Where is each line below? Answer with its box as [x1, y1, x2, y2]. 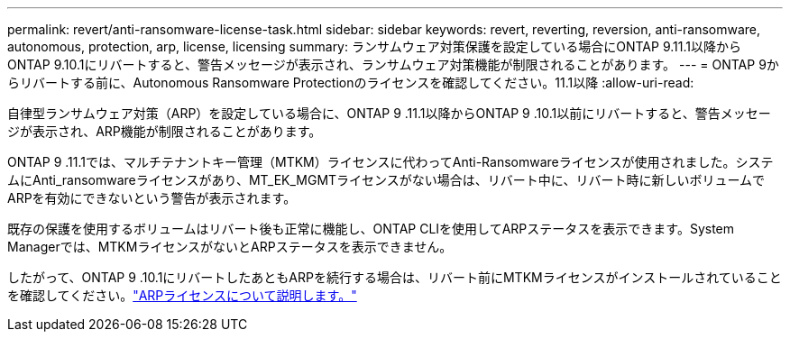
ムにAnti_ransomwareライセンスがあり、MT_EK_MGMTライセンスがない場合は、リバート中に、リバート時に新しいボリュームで [7, 172, 765, 188]
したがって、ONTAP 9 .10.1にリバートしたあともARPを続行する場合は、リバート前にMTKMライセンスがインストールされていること [7, 270, 782, 285]
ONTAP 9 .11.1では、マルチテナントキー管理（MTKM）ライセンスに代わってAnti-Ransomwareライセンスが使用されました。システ [7, 154, 774, 169]
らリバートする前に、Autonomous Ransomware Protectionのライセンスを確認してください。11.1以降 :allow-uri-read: [7, 75, 694, 90]
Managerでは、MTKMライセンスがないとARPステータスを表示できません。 [7, 239, 453, 254]
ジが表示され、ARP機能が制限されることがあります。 [7, 124, 322, 139]
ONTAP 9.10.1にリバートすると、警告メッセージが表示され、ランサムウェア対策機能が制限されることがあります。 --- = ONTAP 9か [7, 57, 779, 72]
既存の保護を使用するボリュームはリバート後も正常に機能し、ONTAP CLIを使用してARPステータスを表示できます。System [7, 221, 735, 236]
